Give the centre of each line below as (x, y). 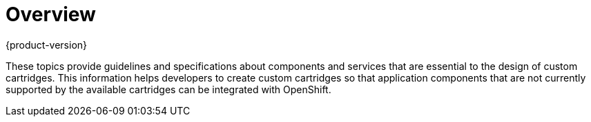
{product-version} (47, 45)
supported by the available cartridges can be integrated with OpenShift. (168, 89)
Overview (51, 14)
